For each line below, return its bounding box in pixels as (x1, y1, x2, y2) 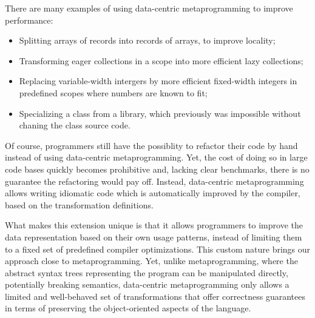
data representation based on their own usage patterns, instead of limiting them (5, 230, 302, 243)
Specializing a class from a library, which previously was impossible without (19, 107, 301, 119)
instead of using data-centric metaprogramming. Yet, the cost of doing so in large (5, 151, 308, 164)
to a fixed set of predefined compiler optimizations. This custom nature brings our (5, 242, 311, 255)
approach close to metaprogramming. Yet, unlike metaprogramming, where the (5, 254, 298, 267)
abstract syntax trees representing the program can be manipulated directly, (5, 266, 288, 279)
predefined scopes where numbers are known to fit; (19, 86, 208, 99)
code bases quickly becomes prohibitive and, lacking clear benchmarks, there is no (5, 162, 310, 175)
